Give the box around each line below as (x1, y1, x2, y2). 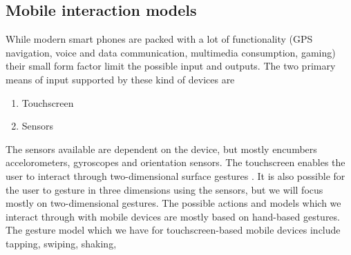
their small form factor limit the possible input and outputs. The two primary (6, 59, 336, 73)
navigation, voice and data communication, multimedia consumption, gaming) (6, 45, 336, 59)
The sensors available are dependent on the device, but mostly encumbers (6, 141, 317, 156)
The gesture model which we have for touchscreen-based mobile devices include (6, 223, 341, 237)
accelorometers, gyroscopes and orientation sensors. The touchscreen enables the (6, 155, 345, 170)
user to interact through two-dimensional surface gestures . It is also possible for (6, 168, 345, 183)
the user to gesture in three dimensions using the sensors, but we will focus (6, 182, 323, 196)
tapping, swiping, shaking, (6, 236, 117, 250)
